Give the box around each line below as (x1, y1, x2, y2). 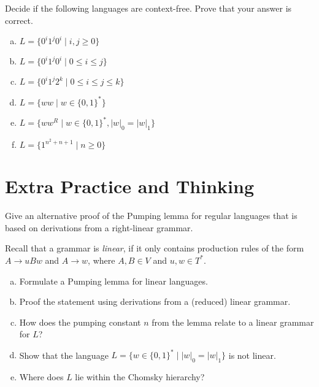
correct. (5, 13, 33, 26)
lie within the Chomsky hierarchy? (75, 370, 205, 383)
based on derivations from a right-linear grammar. (5, 221, 193, 234)
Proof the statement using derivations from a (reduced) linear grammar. (19, 295, 291, 308)
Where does (19, 370, 64, 383)
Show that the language (19, 348, 109, 361)
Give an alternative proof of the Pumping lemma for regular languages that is (5, 209, 298, 222)
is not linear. (228, 348, 276, 361)
